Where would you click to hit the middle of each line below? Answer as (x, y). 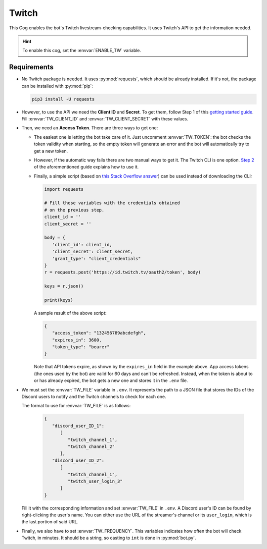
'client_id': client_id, (82, 245)
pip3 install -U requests (63, 99)
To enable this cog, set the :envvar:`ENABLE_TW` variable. (82, 51)
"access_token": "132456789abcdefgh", (99, 333)
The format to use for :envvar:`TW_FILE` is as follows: (76, 406)
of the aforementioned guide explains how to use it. (86, 167)
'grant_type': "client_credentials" (96, 258)
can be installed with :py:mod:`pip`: (57, 86)
